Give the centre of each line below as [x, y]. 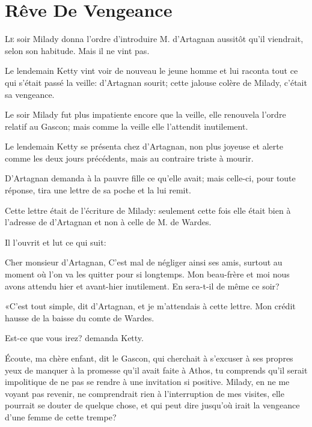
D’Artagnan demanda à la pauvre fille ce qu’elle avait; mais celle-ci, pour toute [150, 178]
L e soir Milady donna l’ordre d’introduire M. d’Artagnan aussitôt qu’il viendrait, [154, 39]
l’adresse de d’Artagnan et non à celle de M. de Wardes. [108, 222]
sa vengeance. [30, 94]
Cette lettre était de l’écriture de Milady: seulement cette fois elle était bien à [148, 210]
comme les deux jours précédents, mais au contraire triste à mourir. [129, 158]
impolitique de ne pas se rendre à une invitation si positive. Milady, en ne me [147, 382]
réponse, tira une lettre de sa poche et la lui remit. [98, 190]
